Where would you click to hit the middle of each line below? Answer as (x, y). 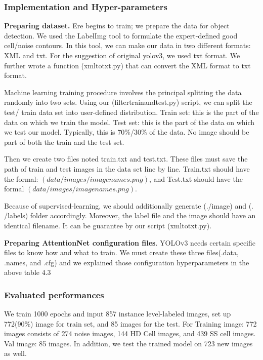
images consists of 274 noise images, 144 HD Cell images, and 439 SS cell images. (130, 333)
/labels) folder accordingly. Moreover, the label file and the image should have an (130, 215)
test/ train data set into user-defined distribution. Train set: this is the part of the (131, 112)
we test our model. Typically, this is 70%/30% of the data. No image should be (127, 132)
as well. (15, 353)
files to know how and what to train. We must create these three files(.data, (121, 252)
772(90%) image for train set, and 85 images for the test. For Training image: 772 (130, 323)
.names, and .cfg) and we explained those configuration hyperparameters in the (127, 262)
